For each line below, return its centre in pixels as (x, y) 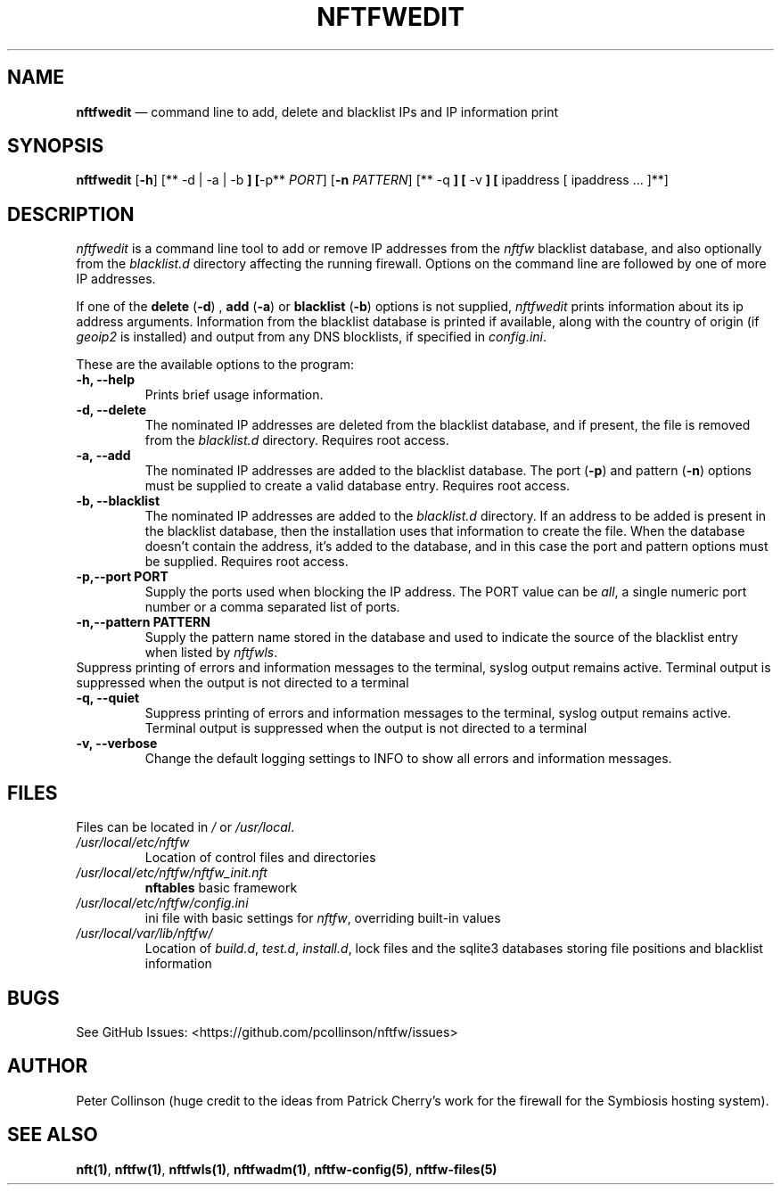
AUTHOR (48, 1066)
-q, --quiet (108, 698)
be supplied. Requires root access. (247, 562)
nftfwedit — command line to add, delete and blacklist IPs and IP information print (317, 111)
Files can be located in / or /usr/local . (185, 827)
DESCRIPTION (71, 214)
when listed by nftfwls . (211, 653)
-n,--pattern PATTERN (143, 622)
